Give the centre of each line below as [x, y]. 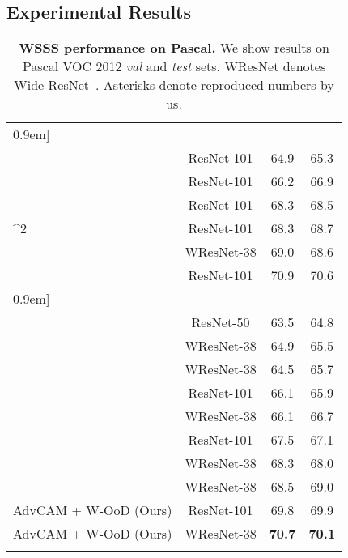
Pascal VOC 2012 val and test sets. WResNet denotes [174, 66]
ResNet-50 [221, 322]
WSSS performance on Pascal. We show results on [174, 48]
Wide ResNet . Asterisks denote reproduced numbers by [174, 85]
